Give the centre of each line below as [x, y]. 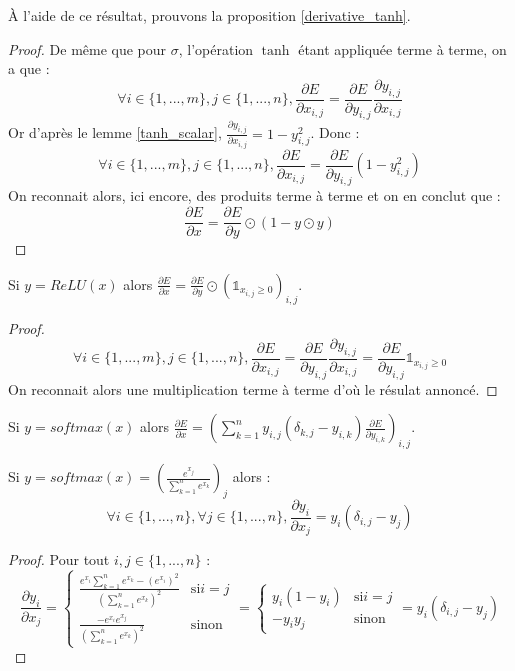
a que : [29, 68]
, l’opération [216, 48]
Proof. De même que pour [87, 48]
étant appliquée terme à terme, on [402, 48]
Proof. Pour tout [59, 559]
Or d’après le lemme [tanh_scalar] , [115, 132]
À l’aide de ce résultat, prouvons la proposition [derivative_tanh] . [209, 15]
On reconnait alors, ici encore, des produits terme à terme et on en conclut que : [254, 195]
